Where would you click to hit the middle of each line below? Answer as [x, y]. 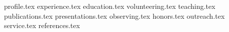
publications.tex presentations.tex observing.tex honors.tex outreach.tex [114, 16]
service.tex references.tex [42, 25]
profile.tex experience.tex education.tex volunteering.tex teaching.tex [110, 6]
